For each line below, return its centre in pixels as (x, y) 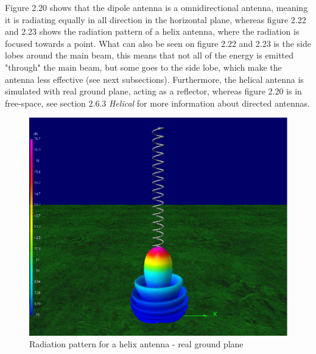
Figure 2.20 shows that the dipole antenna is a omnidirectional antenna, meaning (156, 7)
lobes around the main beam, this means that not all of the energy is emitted (149, 55)
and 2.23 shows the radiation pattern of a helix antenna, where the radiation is (152, 31)
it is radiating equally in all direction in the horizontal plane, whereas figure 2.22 (156, 19)
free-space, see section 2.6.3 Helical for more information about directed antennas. (157, 103)
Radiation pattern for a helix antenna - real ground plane (136, 344)
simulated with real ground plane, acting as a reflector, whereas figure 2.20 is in (153, 91)
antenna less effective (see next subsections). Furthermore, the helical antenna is (154, 79)
